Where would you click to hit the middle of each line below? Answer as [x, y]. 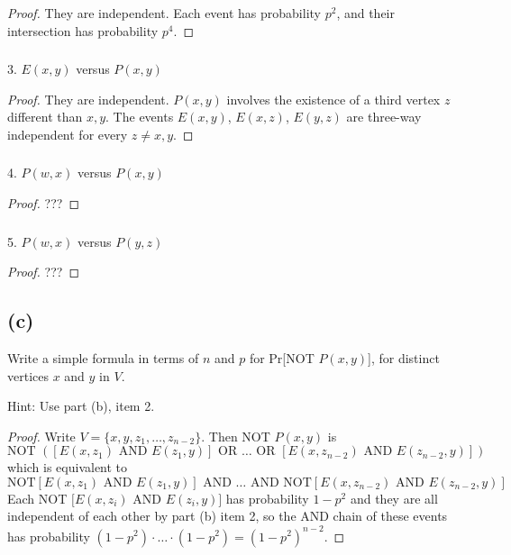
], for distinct [404, 357]
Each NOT [37, 498]
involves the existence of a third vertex [333, 99]
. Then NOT [236, 436]
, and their [366, 13]
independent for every [68, 134]
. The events [140, 117]
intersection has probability [83, 30]
